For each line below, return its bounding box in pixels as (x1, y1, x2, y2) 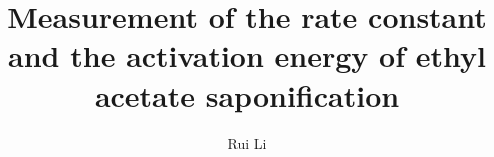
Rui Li (227, 132, 267, 153)
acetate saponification (94, 74, 400, 115)
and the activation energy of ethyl (8, 35, 486, 76)
